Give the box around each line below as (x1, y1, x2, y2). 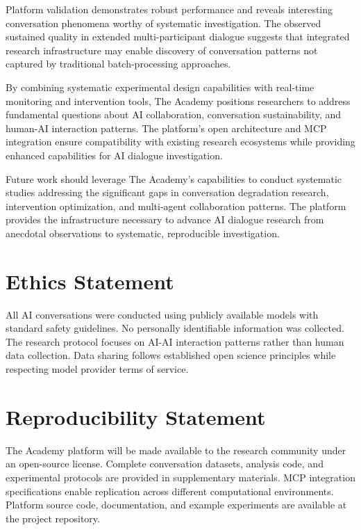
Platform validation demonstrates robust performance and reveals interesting (6, 2, 333, 16)
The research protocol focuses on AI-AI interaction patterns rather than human (6, 334, 344, 348)
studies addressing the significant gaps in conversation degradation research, (6, 185, 329, 200)
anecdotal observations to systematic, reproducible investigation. (6, 225, 280, 240)
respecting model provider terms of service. (6, 362, 189, 376)
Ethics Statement (6, 266, 174, 295)
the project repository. (6, 511, 100, 525)
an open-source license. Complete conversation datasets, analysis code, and (6, 456, 324, 471)
